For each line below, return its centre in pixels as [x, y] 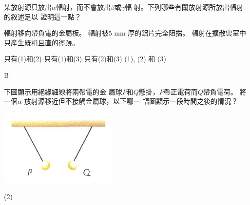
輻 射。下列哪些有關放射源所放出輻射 [184, 7]
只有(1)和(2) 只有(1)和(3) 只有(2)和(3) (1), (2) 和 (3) [85, 59]
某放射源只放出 [28, 7]
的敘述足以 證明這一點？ [43, 16]
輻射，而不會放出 [83, 7]
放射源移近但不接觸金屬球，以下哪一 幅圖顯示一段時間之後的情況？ [131, 101]
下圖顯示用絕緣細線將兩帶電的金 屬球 [63, 91]
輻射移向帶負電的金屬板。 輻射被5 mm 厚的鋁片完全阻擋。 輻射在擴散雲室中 [125, 33]
